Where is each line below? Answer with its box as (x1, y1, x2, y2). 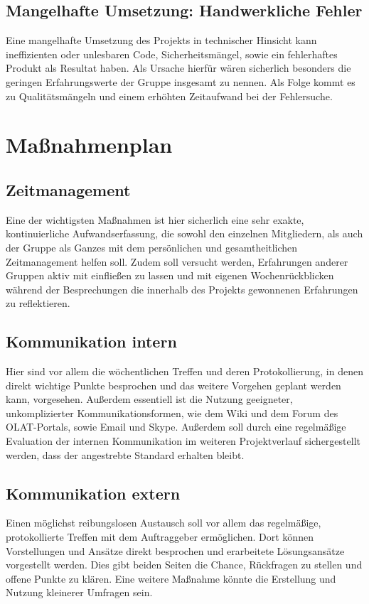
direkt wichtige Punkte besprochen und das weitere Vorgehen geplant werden (6, 377, 341, 392)
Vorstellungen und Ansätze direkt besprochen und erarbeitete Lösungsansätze (6, 543, 345, 558)
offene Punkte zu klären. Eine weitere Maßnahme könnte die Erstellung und (6, 571, 336, 586)
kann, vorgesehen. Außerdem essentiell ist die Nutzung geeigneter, (6, 392, 293, 406)
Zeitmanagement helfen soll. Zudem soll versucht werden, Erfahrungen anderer (6, 254, 348, 269)
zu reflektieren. (6, 296, 70, 311)
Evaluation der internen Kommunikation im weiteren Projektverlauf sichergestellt (6, 433, 360, 448)
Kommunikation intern (6, 330, 177, 352)
